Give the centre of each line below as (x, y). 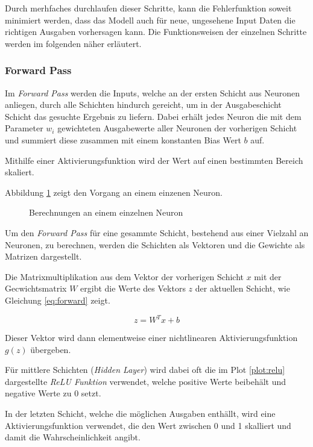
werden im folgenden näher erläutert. (73, 43)
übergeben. (51, 349)
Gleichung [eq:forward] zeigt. (58, 300)
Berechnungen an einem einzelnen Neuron (106, 212)
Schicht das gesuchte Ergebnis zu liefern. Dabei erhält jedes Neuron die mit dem (153, 116)
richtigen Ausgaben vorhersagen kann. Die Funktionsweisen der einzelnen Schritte (156, 32)
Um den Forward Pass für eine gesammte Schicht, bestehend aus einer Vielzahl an (157, 232)
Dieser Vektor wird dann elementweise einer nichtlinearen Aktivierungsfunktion (151, 337)
